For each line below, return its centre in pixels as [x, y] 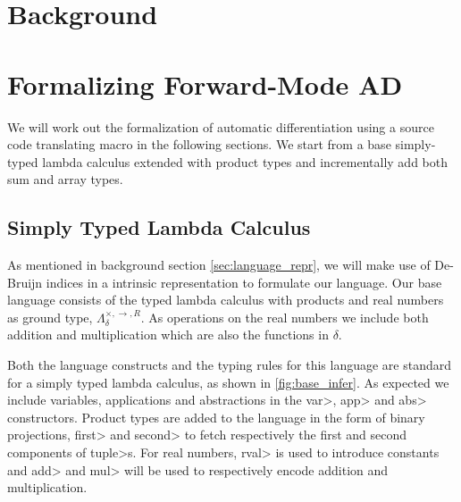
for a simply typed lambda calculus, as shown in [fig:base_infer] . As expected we [228, 382]
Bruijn [25, 282]
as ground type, [50, 317]
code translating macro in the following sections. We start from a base [199, 144]
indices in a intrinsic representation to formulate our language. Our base [244, 282]
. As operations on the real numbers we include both [285, 317]
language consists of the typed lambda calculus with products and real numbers [226, 300]
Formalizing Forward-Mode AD [205, 84]
